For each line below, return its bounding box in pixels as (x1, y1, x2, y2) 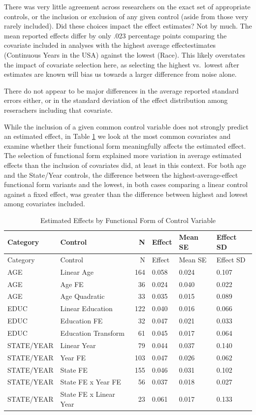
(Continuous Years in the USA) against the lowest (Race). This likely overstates (4, 49, 245, 60)
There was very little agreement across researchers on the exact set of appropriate (4, 1, 251, 11)
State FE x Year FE (60, 377, 121, 387)
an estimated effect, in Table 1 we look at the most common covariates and (4, 131, 231, 141)
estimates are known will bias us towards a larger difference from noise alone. (4, 69, 237, 79)
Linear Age (60, 266, 94, 277)
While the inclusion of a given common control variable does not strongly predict (4, 121, 249, 131)
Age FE (60, 279, 84, 289)
